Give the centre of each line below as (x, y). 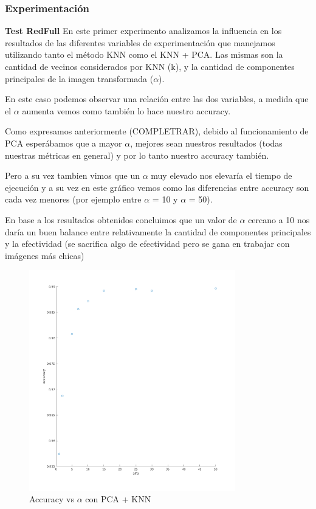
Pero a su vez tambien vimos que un (73, 175)
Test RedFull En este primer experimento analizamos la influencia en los (143, 31)
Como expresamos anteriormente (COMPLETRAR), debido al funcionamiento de (157, 131)
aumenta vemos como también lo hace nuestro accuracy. (126, 110)
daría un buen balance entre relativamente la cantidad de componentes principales (158, 231)
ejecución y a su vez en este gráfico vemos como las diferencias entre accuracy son (157, 187)
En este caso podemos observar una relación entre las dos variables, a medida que (157, 99)
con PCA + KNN (118, 499)
